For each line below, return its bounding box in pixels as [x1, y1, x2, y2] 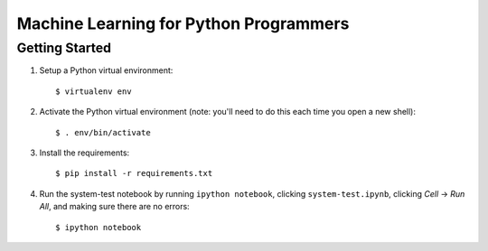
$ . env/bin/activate [55, 127, 151, 137]
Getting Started [16, 40, 112, 56]
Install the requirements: [39, 147, 130, 158]
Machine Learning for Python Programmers [16, 14, 350, 33]
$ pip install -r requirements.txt [55, 168, 213, 179]
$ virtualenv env [55, 86, 132, 97]
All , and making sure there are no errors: [39, 201, 190, 212]
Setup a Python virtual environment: [39, 65, 174, 76]
